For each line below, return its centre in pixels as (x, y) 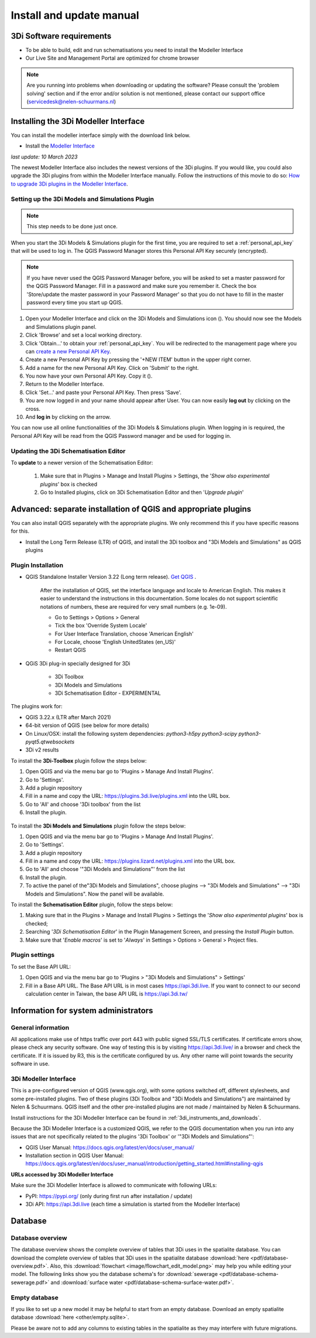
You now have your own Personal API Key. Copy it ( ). (89, 376)
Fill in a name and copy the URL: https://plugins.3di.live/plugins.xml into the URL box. (128, 796)
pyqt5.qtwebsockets (50, 742)
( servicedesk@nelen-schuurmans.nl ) (71, 102)
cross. (33, 409)
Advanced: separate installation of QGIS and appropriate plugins (131, 509)
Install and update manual (75, 15)
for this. (20, 531)
